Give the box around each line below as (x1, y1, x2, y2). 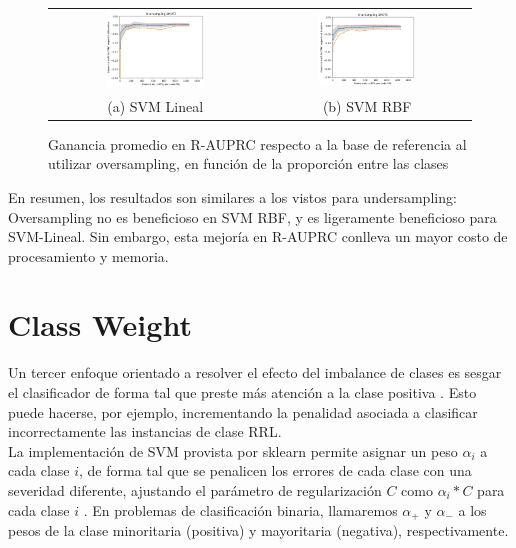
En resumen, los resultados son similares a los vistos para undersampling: (8, 186, 457, 207)
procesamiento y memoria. (8, 245, 169, 266)
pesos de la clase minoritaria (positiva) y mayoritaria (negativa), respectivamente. (8, 520, 509, 541)
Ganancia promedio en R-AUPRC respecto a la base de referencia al (48, 133, 467, 154)
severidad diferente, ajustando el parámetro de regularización (8, 479, 382, 500)
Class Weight (8, 304, 192, 345)
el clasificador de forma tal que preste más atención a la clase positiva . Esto (8, 382, 477, 403)
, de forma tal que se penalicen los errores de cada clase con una (79, 460, 472, 481)
